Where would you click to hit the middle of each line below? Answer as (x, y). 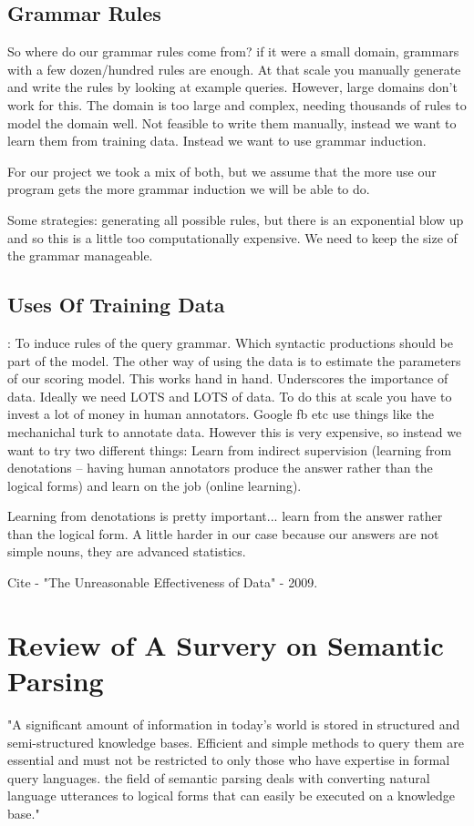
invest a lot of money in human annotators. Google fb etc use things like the (221, 414)
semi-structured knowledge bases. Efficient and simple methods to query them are (236, 742)
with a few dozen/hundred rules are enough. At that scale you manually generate (234, 69)
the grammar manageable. (80, 255)
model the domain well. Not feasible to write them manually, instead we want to (232, 122)
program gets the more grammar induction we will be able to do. (189, 189)
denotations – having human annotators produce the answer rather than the (220, 468)
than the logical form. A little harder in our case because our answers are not (223, 533)
